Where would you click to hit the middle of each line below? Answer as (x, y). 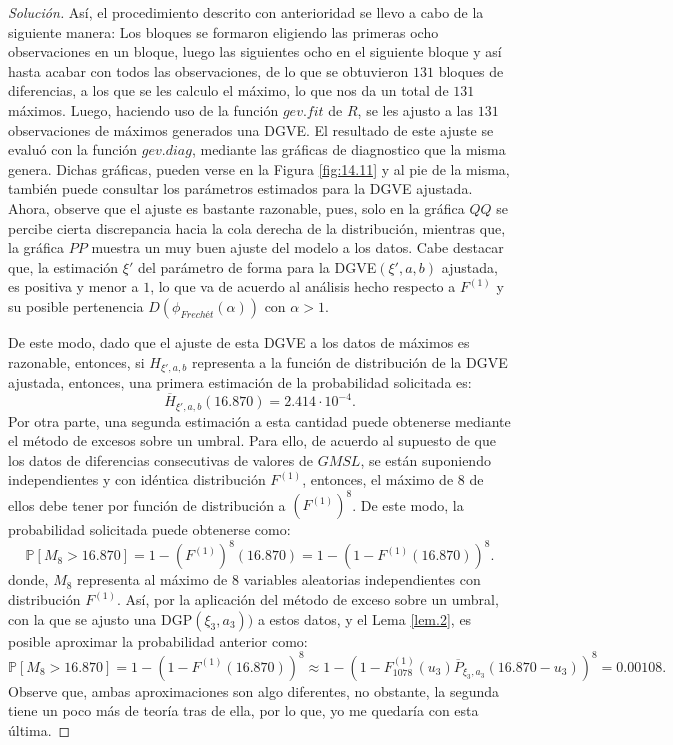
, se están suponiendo (425, 459)
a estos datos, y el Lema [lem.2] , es (364, 618)
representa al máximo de (152, 579)
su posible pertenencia (76, 305)
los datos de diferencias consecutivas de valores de (160, 459)
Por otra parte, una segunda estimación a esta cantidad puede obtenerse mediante (259, 420)
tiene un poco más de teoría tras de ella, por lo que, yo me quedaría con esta (243, 710)
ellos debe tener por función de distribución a (147, 504)
